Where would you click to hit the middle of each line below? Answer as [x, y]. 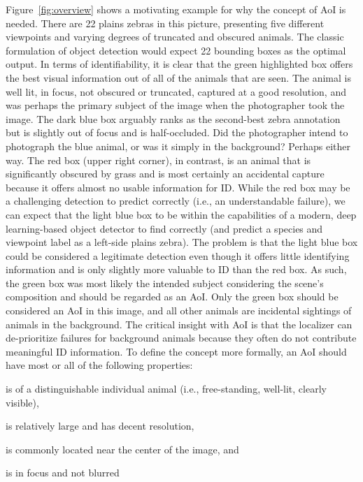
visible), [22, 402]
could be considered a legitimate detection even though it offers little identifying [178, 255]
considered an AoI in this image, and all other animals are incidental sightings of [179, 311]
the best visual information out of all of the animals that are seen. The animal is [178, 77]
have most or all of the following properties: [99, 365]
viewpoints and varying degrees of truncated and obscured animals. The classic [175, 37]
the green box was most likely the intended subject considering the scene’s [165, 283]
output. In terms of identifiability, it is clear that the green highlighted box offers [179, 64]
